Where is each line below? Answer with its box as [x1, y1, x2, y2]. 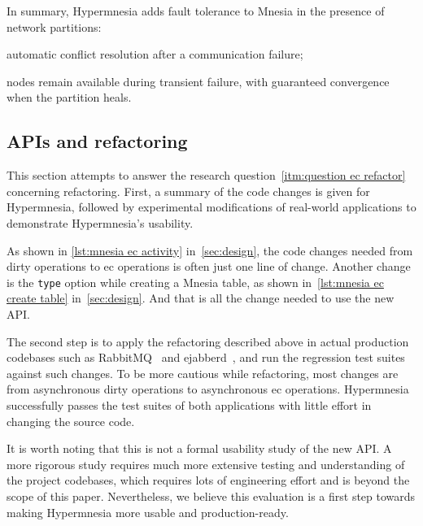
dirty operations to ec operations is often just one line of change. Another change [7, 258, 411, 275]
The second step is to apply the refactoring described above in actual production [7, 333, 409, 350]
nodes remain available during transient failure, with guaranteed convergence [7, 72, 390, 89]
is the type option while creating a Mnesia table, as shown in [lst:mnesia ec [7, 273, 384, 290]
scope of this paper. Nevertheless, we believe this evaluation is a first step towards [7, 487, 416, 504]
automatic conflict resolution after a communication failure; [7, 46, 303, 63]
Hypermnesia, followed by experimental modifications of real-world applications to [7, 198, 416, 215]
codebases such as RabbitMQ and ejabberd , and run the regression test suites [7, 349, 405, 366]
